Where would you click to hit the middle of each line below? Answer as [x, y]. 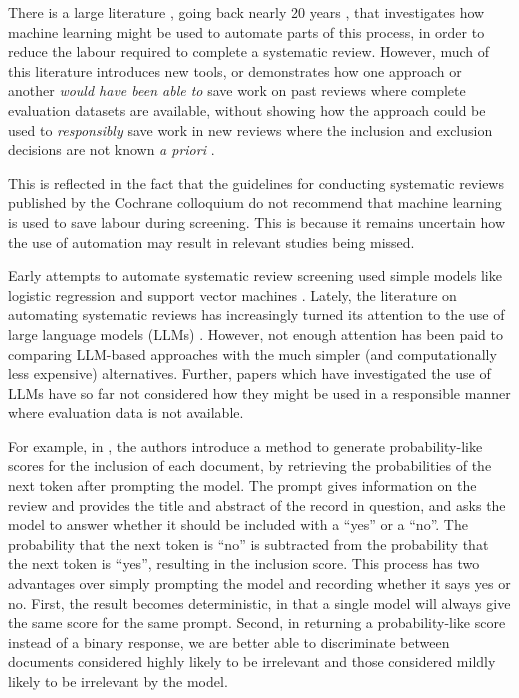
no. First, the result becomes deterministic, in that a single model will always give [259, 602]
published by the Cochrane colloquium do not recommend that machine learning [255, 202]
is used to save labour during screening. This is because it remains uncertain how [257, 221]
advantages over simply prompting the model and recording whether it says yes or [259, 583]
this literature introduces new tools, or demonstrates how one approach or [235, 70]
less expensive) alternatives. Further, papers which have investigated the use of [249, 373]
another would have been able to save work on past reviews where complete [237, 90]
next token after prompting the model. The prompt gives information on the [242, 485]
